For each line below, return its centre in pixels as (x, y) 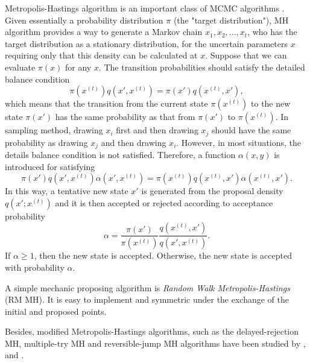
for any (78, 67)
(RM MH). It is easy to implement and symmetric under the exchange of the (147, 299)
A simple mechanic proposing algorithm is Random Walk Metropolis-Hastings (147, 287)
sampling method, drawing (54, 130)
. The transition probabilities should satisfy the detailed (202, 67)
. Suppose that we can (246, 55)
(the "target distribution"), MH (231, 20)
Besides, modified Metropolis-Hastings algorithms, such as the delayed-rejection (152, 331)
